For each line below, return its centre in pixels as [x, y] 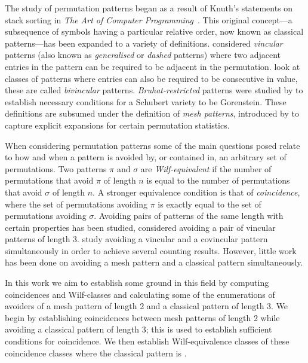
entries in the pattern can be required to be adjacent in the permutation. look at [153, 66]
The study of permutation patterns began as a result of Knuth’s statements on [149, 8]
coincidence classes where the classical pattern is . [96, 353]
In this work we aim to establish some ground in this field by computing [137, 283]
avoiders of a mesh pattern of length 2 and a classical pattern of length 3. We [147, 306]
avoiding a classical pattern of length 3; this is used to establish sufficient [138, 329]
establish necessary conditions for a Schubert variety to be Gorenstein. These [146, 101]
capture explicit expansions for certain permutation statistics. [117, 125]
